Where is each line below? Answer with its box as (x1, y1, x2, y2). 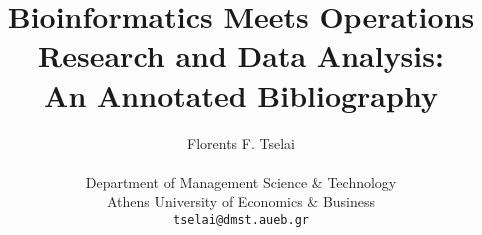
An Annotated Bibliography (44, 74, 438, 115)
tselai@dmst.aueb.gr (172, 212, 310, 227)
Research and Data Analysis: (38, 35, 444, 76)
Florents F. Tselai (187, 132, 295, 153)
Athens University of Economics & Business (106, 191, 376, 212)
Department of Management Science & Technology (85, 171, 397, 192)
